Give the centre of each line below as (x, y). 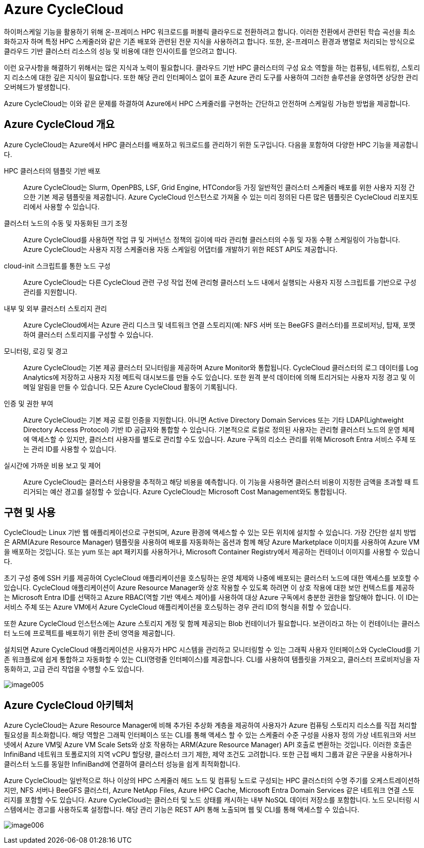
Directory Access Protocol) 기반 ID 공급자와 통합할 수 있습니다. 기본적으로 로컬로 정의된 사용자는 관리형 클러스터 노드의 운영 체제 (219, 429)
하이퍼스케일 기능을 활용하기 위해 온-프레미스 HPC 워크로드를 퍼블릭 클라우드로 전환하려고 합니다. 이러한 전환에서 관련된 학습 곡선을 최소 (210, 31)
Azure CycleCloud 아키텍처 (69, 705)
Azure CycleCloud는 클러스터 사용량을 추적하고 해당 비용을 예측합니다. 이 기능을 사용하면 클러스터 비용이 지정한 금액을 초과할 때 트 (221, 482)
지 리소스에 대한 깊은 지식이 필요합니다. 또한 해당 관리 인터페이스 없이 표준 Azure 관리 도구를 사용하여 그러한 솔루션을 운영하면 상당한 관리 (211, 77)
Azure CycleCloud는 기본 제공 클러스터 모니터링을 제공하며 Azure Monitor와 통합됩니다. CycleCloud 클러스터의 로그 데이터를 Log (221, 367)
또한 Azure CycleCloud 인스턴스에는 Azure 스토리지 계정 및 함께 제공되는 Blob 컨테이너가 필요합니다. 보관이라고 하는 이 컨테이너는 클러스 (212, 624)
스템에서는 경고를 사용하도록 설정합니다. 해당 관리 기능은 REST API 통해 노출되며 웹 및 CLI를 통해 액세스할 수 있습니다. (182, 810)
